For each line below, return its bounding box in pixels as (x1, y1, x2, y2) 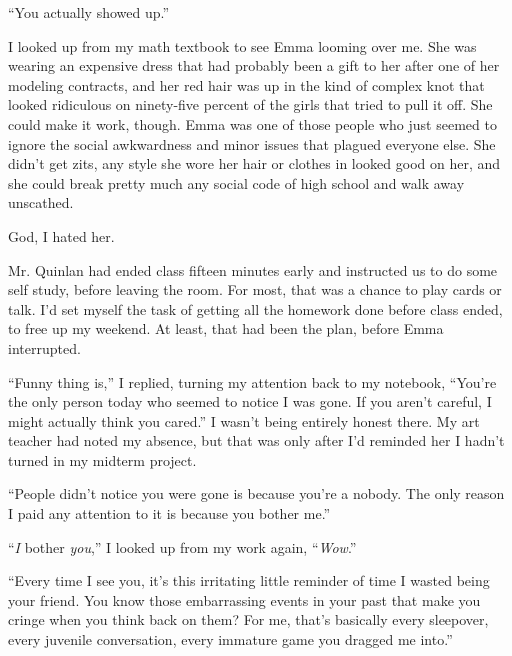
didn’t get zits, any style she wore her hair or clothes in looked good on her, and (8, 153, 501, 174)
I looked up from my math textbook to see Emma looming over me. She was (8, 35, 477, 56)
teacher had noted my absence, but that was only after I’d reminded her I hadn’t (8, 430, 505, 451)
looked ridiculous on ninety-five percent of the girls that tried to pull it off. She (8, 94, 493, 115)
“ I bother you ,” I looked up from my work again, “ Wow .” (8, 536, 357, 557)
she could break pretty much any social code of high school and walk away (8, 172, 465, 193)
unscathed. (8, 192, 74, 213)
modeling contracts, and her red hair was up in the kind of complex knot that (8, 74, 485, 95)
